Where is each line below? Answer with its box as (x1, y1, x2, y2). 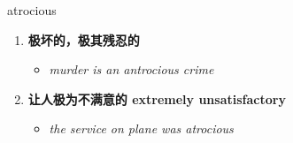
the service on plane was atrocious (49, 119, 234, 138)
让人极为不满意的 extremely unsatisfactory (27, 89, 286, 108)
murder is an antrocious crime (49, 60, 214, 79)
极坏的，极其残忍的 (27, 30, 140, 49)
